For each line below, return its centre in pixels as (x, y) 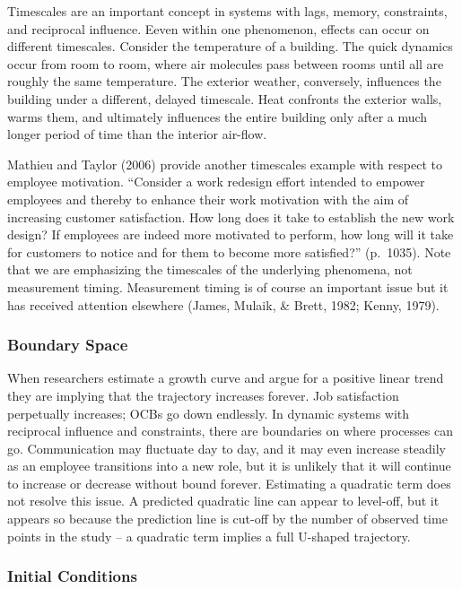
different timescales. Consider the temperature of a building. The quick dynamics (230, 46)
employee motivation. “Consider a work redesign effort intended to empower (216, 182)
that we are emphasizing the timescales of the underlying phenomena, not (210, 269)
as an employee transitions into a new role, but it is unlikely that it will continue (229, 466)
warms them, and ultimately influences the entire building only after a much (218, 116)
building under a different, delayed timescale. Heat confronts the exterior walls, (225, 98)
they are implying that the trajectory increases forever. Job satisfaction (203, 395)
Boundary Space (68, 345)
